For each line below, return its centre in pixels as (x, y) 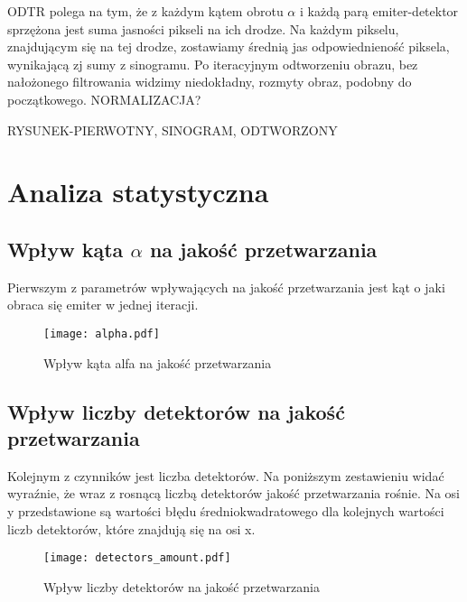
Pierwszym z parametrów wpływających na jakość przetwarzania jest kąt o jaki (226, 287)
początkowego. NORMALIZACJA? (104, 99)
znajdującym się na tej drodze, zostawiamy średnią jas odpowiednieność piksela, (229, 46)
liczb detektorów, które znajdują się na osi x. (131, 528)
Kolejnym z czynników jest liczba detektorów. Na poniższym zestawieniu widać (226, 475)
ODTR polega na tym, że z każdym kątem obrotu (145, 11)
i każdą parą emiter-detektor (379, 11)
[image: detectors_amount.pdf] (137, 558)
